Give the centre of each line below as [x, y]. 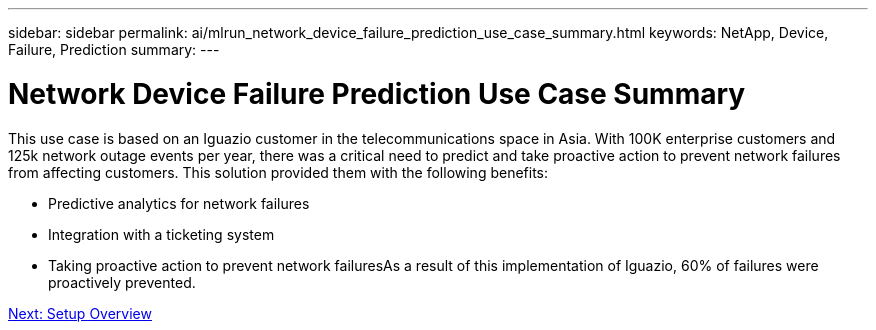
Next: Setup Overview [80, 313]
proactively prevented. [122, 282]
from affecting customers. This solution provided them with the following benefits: [278, 172]
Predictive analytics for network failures [179, 203]
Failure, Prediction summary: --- [114, 49]
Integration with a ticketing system [161, 234]
